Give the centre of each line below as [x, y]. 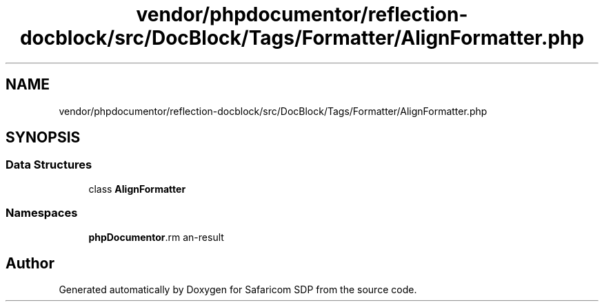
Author [30, 263]
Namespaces [42, 213]
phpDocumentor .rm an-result [156, 237]
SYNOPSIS [43, 138]
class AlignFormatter [137, 189]
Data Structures [49, 165]
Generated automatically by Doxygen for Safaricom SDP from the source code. [238, 290]
